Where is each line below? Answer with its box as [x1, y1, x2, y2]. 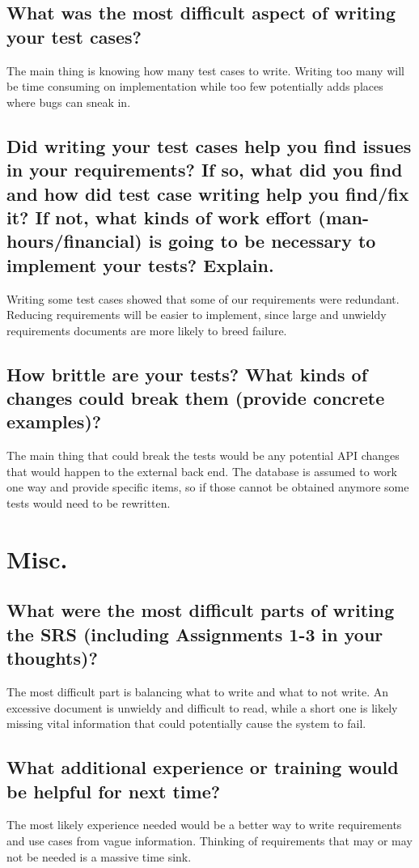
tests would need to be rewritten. [6, 495, 171, 512]
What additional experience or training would [6, 755, 399, 780]
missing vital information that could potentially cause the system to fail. [6, 715, 366, 732]
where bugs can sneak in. [6, 93, 131, 110]
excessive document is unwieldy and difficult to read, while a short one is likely [6, 699, 398, 716]
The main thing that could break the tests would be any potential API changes [6, 447, 400, 464]
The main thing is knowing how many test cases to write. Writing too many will [6, 62, 404, 79]
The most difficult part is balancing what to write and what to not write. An [6, 683, 388, 700]
